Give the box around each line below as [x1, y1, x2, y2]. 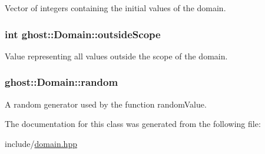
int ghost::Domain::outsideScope [5, 26, 161, 41]
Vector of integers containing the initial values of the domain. [5, 2, 226, 14]
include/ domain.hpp [5, 137, 77, 149]
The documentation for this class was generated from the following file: [5, 118, 261, 130]
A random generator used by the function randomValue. [5, 98, 207, 110]
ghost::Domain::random [5, 75, 118, 89]
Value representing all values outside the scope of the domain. [5, 49, 228, 62]
